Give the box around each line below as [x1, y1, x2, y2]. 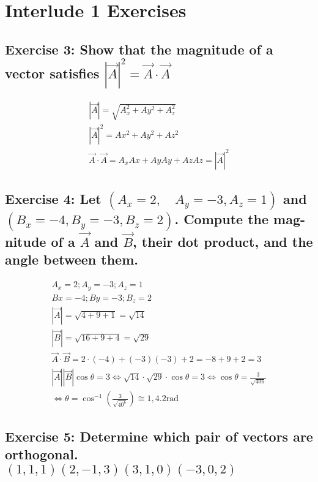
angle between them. [5, 250, 138, 269]
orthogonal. [5, 445, 78, 464]
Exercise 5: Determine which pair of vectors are [5, 426, 313, 445]
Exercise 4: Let [5, 189, 102, 208]
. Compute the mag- [174, 209, 306, 228]
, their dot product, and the [133, 232, 313, 250]
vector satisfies [5, 63, 100, 82]
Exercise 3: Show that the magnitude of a [5, 39, 273, 58]
